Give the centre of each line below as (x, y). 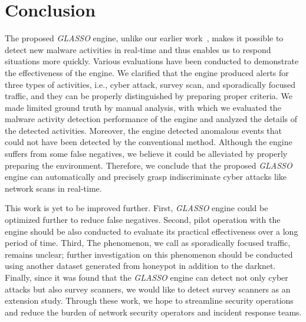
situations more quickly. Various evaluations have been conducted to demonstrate (152, 61)
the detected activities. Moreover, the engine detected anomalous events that (144, 130)
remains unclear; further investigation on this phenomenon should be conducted (149, 254)
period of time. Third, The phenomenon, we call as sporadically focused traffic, (148, 243)
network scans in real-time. (53, 188)
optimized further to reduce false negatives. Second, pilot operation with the (143, 220)
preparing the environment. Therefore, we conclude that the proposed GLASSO (149, 165)
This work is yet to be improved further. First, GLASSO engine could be (136, 208)
